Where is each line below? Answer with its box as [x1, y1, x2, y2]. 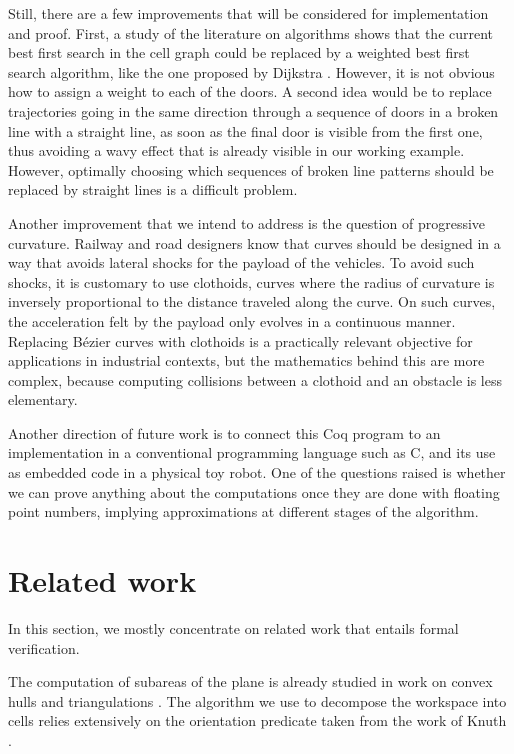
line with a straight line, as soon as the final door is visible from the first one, [8, 120, 483, 141]
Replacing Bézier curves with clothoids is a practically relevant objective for [8, 330, 473, 351]
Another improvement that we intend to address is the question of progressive [8, 212, 486, 233]
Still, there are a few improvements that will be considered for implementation [8, 3, 489, 23]
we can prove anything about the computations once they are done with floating [8, 481, 500, 502]
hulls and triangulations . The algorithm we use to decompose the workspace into [8, 690, 507, 711]
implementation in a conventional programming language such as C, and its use [8, 442, 496, 463]
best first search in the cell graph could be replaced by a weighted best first [8, 42, 470, 63]
